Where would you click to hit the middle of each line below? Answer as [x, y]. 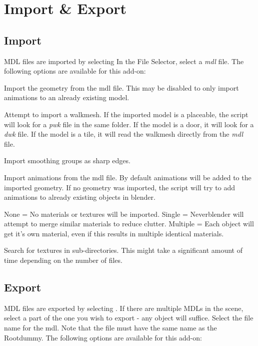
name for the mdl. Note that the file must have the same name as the [110, 328]
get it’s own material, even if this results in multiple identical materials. [114, 233]
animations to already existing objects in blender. [80, 197]
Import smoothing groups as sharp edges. [67, 160]
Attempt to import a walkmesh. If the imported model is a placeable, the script [126, 114]
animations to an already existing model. [67, 97]
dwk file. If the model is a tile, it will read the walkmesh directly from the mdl [124, 134]
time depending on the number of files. [63, 260]
